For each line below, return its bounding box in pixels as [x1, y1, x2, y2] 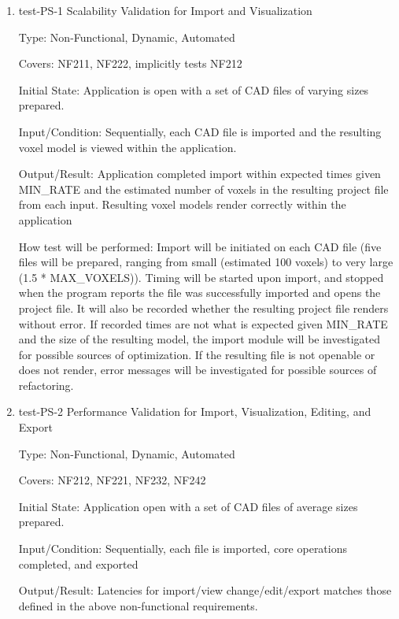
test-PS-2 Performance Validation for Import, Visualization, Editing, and [18, 403, 371, 420]
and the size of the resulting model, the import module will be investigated [18, 331, 380, 347]
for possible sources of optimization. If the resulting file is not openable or [18, 346, 375, 362]
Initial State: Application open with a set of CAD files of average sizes [18, 498, 358, 514]
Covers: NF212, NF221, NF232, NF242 [18, 472, 206, 488]
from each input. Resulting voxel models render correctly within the [18, 196, 346, 213]
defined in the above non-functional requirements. [18, 597, 258, 613]
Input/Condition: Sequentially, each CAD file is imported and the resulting [18, 123, 382, 139]
